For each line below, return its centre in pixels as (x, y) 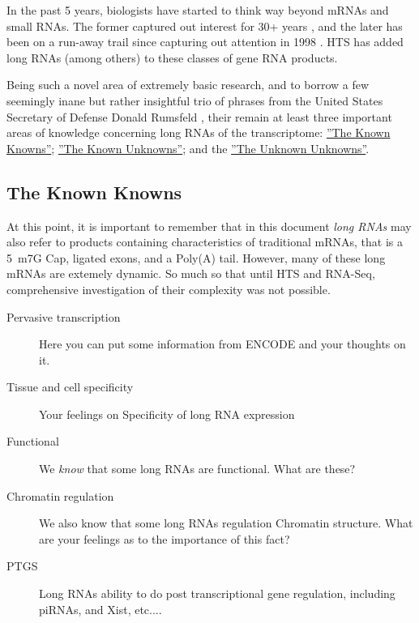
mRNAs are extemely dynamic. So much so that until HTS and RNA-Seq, (191, 273)
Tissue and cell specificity (70, 387)
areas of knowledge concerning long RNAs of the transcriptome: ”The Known (199, 132)
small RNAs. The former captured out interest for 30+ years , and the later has (205, 26)
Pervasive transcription (64, 316)
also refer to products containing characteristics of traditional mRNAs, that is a (205, 242)
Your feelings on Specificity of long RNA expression (167, 414)
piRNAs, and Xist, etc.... (100, 609)
